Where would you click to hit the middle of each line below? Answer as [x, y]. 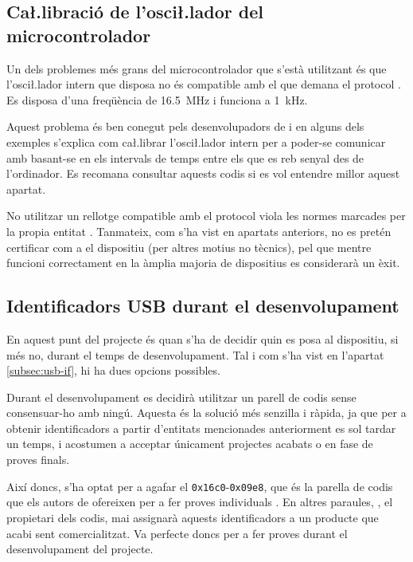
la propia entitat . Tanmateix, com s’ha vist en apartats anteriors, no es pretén [199, 231]
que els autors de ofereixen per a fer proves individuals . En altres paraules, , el [200, 502]
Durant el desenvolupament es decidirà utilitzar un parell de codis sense [181, 397]
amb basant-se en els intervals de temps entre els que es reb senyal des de [185, 157]
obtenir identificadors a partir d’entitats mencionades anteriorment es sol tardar [201, 428]
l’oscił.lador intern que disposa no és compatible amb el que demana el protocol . [204, 84]
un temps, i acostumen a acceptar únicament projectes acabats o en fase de [190, 444]
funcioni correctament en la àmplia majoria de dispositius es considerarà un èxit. [203, 263]
